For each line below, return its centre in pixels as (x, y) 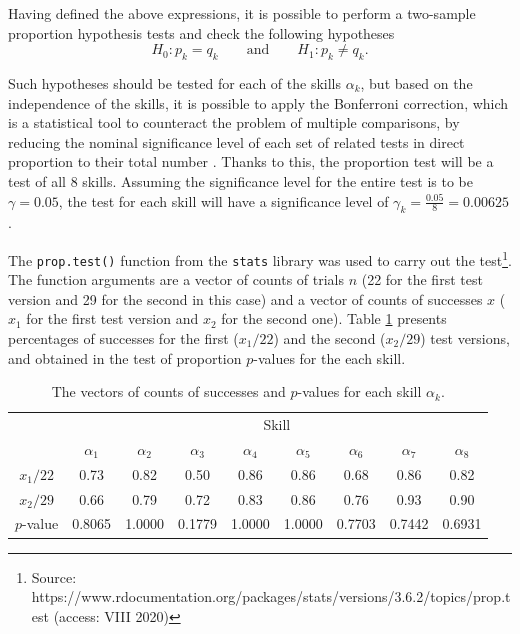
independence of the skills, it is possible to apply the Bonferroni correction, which (258, 102)
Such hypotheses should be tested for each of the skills (174, 82)
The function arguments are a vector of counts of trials (176, 279)
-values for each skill (359, 391)
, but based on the (416, 82)
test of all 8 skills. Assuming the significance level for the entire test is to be (240, 180)
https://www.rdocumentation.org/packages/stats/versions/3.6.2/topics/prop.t (271, 596)
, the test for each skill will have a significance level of (223, 200)
